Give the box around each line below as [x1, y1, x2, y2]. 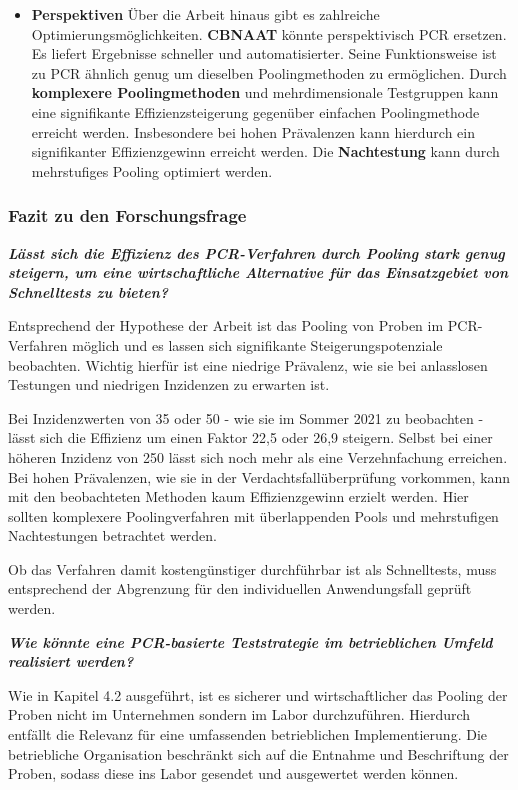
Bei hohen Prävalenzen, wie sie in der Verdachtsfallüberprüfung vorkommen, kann [8, 466, 511, 487]
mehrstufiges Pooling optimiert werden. [31, 160, 273, 181]
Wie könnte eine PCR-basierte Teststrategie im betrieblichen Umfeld [8, 631, 493, 652]
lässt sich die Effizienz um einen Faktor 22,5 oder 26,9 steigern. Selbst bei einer [8, 427, 493, 448]
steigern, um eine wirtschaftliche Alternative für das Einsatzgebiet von [8, 262, 509, 283]
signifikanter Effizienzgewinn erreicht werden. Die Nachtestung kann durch [31, 141, 500, 162]
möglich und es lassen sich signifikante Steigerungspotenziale [72, 334, 443, 355]
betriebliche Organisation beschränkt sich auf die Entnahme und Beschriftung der [8, 743, 509, 764]
